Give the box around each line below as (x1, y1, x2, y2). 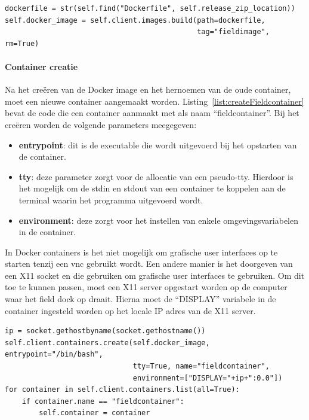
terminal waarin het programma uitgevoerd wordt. (18, 193, 203, 206)
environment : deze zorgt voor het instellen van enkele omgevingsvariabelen (18, 214, 299, 226)
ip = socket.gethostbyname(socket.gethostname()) (5, 327, 206, 336)
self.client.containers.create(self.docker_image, (5, 338, 210, 347)
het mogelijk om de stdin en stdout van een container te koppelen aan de (18, 182, 286, 194)
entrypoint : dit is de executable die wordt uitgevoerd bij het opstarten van (18, 138, 297, 151)
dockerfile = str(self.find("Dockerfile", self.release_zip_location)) (5, 4, 295, 13)
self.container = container (39, 409, 150, 418)
